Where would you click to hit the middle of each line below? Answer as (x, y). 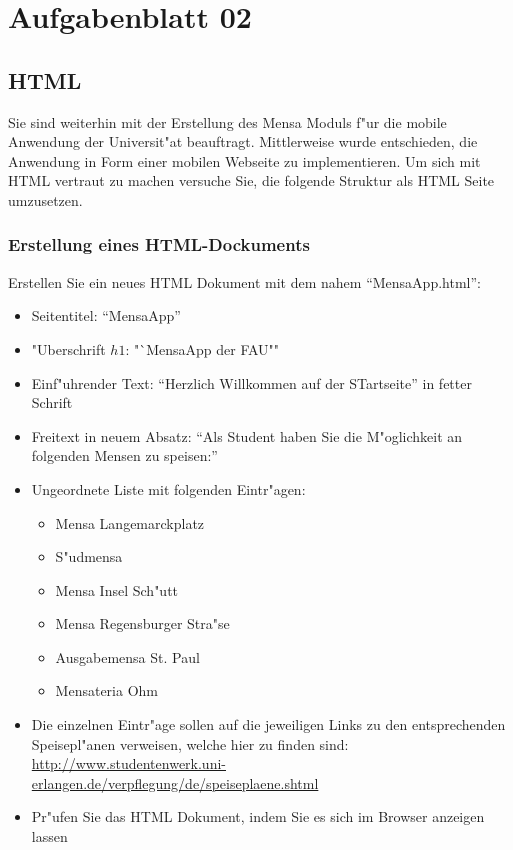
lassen (49, 836)
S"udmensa (89, 556)
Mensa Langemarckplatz (130, 522)
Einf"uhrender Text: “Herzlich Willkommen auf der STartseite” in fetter (251, 382)
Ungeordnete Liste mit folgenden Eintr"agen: (168, 488)
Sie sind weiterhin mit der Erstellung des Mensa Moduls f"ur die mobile (227, 121)
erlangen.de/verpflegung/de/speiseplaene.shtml (175, 782)
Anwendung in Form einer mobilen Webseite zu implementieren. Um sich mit (244, 160)
